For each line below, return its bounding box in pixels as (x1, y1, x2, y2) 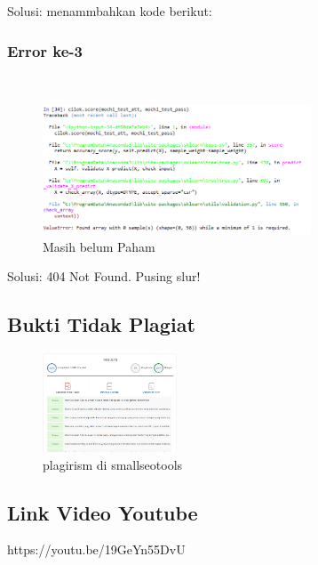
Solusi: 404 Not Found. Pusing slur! (7, 267, 201, 286)
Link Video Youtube (7, 498, 198, 526)
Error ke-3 (7, 39, 83, 61)
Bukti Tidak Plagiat (7, 311, 195, 338)
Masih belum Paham (43, 237, 155, 255)
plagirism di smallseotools (43, 455, 183, 473)
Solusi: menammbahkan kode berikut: (7, 2, 212, 20)
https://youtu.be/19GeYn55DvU (7, 540, 186, 559)
